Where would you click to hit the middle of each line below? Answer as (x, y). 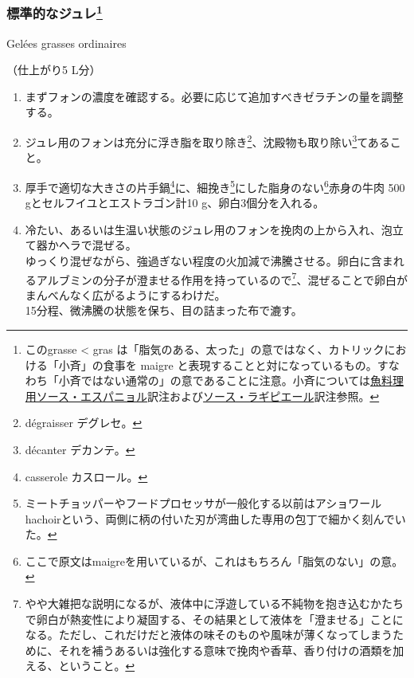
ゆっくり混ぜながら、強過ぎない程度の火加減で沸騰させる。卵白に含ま (209, 260)
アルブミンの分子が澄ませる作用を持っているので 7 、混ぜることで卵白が (222, 278)
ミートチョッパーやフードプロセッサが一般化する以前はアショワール (203, 503)
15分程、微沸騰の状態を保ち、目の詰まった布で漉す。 (164, 310)
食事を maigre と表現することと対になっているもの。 (240, 364)
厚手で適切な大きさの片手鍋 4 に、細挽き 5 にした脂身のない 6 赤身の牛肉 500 (215, 186)
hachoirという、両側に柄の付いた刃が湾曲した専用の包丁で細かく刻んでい (215, 518)
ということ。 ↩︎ (97, 666)
